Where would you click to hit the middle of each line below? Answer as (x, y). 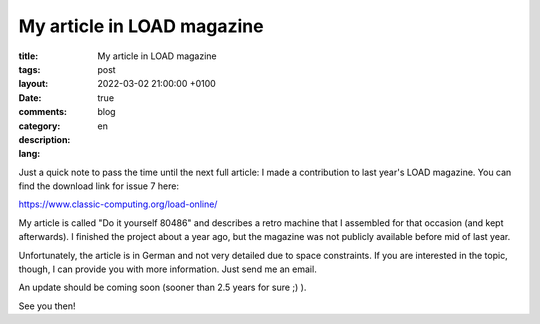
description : (44, 139)
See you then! (47, 306)
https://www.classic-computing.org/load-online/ (118, 204)
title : (28, 56)
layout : (33, 84)
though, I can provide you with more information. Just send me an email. (167, 269)
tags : (29, 69)
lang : (29, 154)
